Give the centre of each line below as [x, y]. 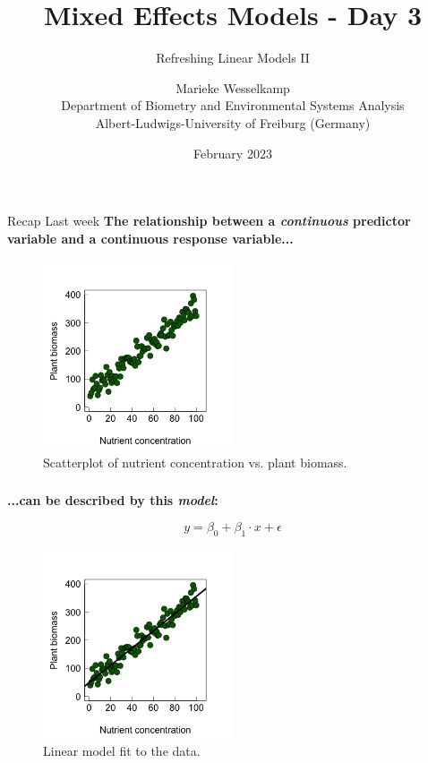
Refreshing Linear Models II [233, 58]
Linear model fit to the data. [122, 751]
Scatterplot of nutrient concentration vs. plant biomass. [195, 462]
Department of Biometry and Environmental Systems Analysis [233, 105]
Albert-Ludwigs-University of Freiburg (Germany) [233, 122]
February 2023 [233, 153]
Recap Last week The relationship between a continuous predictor [209, 221]
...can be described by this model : [113, 500]
